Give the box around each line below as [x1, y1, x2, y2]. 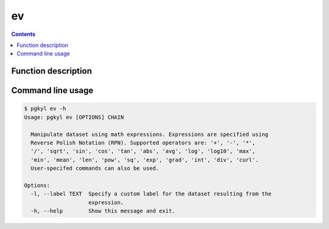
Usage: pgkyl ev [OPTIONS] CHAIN [24, 113, 124, 121]
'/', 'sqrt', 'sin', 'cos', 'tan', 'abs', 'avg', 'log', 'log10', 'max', [30, 148, 256, 155]
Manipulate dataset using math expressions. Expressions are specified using [30, 131, 269, 138]
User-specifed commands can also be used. [30, 165, 160, 172]
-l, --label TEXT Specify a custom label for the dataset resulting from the [30, 191, 272, 197]
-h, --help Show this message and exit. [30, 208, 175, 214]
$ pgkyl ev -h [24, 105, 66, 112]
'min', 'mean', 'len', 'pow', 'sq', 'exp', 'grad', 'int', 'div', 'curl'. [30, 156, 259, 163]
